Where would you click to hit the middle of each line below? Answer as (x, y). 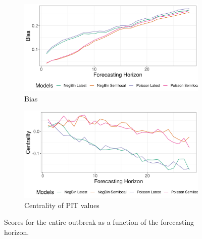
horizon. (17, 232)
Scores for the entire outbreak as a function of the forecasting (99, 222)
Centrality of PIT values (62, 205)
